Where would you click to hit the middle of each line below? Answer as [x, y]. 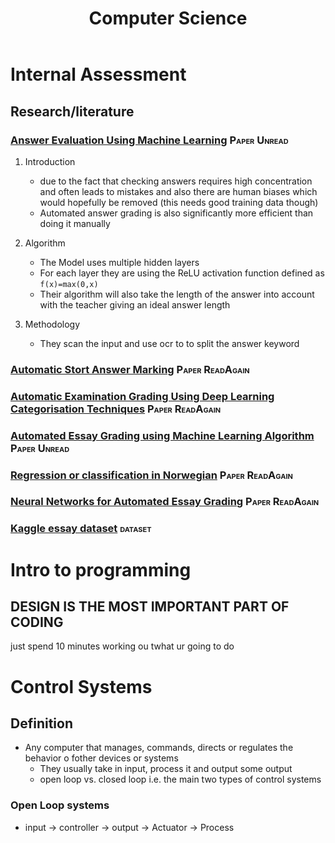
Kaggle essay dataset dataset [81, 529]
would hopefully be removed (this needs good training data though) [179, 202]
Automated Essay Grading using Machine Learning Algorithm [162, 435]
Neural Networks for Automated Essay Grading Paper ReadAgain [165, 502]
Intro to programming [101, 569]
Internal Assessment [98, 74]
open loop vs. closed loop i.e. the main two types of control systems [180, 779]
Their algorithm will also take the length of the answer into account [177, 294]
